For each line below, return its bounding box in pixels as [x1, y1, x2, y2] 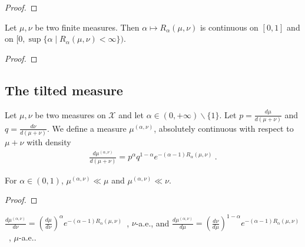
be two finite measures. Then [35, 21, 140, 33]
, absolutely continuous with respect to [154, 122, 294, 134]
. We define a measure [47, 122, 127, 134]
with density [26, 136, 71, 148]
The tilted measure [5, 81, 123, 99]
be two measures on [35, 108, 106, 121]
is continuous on [200, 21, 258, 33]
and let [118, 108, 144, 121]
